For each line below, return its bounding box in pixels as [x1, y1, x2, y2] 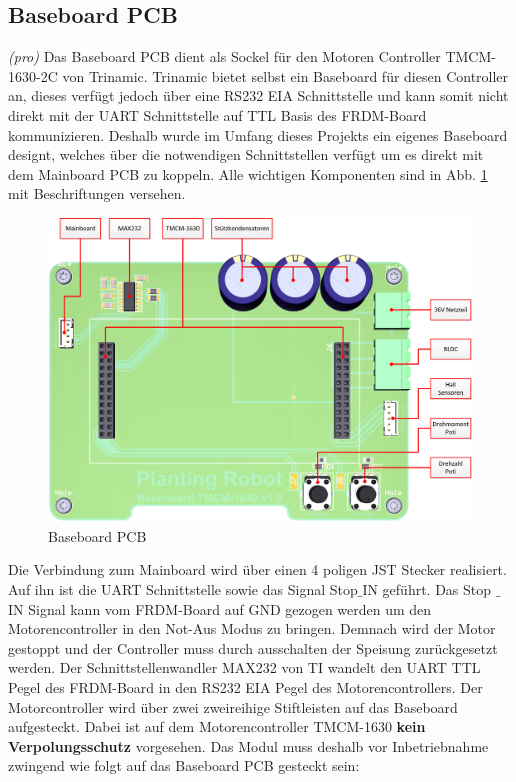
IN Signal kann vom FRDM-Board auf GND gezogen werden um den [8, 598, 432, 619]
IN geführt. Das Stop [362, 579, 492, 600]
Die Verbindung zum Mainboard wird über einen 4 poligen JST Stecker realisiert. [8, 559, 507, 580]
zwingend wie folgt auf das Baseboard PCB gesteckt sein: [8, 755, 360, 776]
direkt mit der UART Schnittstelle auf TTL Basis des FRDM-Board [8, 104, 427, 125]
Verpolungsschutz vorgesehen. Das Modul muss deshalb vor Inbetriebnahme [8, 735, 489, 756]
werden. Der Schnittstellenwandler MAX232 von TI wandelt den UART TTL [8, 657, 481, 678]
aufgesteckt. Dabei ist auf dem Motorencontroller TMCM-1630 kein [8, 716, 426, 737]
